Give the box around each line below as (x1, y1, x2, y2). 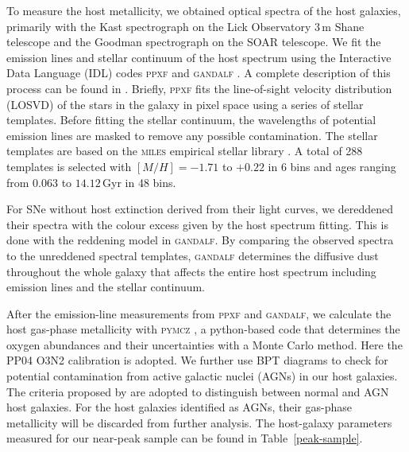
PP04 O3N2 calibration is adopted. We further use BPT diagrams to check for (6, 352, 388, 368)
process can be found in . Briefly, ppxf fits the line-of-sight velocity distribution (6, 80, 392, 96)
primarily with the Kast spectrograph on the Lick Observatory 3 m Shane (6, 18, 365, 34)
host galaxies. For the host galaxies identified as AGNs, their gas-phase (6, 399, 352, 415)
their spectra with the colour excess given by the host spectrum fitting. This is (6, 216, 388, 232)
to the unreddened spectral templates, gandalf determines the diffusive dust (6, 247, 379, 263)
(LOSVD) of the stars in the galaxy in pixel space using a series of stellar (6, 95, 364, 112)
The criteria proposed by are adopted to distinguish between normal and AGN (6, 383, 389, 399)
